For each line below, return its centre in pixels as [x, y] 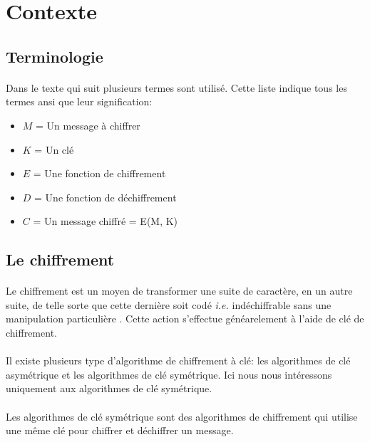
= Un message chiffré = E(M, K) [106, 221]
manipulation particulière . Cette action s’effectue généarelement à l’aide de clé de [185, 319]
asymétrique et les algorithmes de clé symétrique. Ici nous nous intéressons [169, 374]
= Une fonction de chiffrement [99, 173]
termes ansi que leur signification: [79, 101]
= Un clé [54, 149]
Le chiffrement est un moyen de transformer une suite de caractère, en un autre [179, 291]
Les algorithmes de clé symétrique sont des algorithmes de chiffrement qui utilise [182, 416]
